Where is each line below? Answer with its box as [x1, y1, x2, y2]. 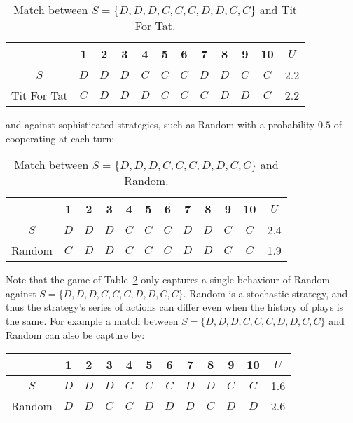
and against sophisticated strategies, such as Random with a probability [6, 117, 315, 131]
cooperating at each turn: [6, 130, 115, 145]
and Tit [259, 1, 298, 18]
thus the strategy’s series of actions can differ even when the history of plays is [6, 300, 344, 314]
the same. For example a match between [6, 313, 179, 328]
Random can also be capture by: [6, 327, 145, 342]
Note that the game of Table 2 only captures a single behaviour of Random [6, 272, 331, 287]
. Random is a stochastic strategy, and [183, 286, 348, 300]
